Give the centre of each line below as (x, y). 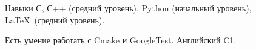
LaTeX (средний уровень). (55, 20)
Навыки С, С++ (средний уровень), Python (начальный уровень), (128, 8)
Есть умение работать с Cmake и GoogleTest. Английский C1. (121, 40)
